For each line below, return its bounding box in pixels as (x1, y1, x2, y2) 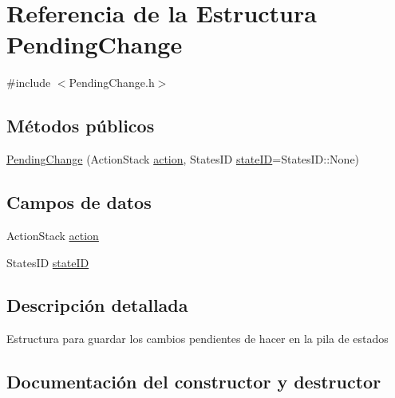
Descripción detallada (6, 293, 188, 317)
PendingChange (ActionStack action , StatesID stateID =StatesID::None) (6, 151, 360, 167)
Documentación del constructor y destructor (6, 369, 381, 394)
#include (6, 74, 51, 91)
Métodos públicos (6, 113, 155, 138)
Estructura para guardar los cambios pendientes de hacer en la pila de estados (6, 330, 389, 347)
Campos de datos (6, 190, 152, 215)
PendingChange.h (69, 74, 155, 91)
